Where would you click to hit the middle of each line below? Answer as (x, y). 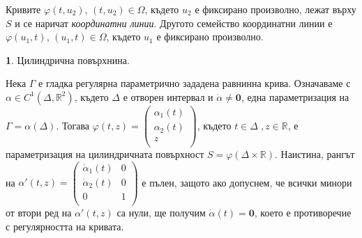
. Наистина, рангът (315, 154)
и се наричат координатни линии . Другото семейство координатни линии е (174, 23)
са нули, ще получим (161, 212)
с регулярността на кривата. (65, 226)
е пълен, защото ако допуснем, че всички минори (247, 182)
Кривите (23, 9)
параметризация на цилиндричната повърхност (105, 154)
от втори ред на (39, 212)
